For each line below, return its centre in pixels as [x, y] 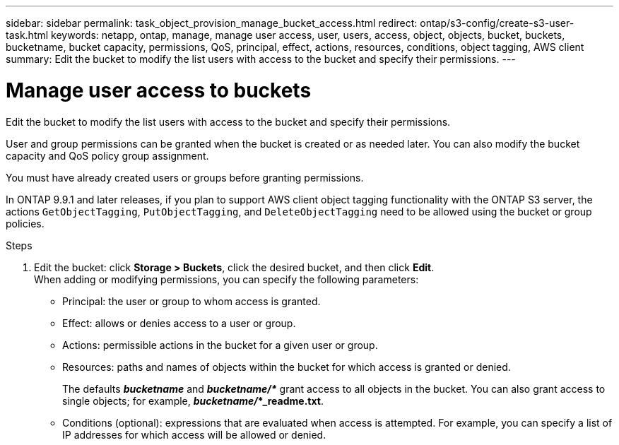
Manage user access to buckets [159, 90]
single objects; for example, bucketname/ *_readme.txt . [193, 400]
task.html [27, 35]
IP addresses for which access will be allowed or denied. [194, 434]
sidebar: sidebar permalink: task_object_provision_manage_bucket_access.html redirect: [212, 23]
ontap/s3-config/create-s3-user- [497, 23]
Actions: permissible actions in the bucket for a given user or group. [220, 345]
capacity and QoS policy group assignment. [107, 155]
